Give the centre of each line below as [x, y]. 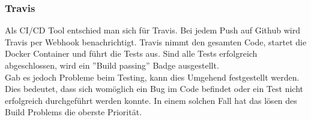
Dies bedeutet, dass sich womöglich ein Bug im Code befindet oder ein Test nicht [154, 89]
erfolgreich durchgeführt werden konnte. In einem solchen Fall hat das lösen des [151, 100]
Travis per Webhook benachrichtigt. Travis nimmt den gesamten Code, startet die [156, 41]
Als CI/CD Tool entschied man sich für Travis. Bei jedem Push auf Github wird [152, 30]
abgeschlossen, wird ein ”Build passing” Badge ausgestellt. [112, 65]
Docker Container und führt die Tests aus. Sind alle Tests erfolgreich [131, 53]
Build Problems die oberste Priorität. [74, 112]
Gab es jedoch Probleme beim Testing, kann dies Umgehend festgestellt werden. [152, 77]
